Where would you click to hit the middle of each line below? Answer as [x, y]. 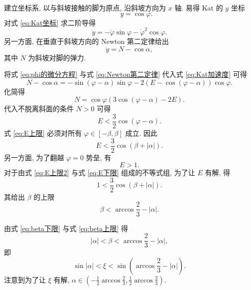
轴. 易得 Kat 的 [199, 7]
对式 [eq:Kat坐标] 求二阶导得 [50, 22]
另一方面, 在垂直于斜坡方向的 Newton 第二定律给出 [86, 41]
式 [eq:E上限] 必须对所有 [43, 133]
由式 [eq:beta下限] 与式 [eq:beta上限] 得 [66, 228]
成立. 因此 [141, 133]
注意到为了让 [25, 279]
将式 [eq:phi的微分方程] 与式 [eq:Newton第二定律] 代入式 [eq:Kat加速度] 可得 [125, 74]
